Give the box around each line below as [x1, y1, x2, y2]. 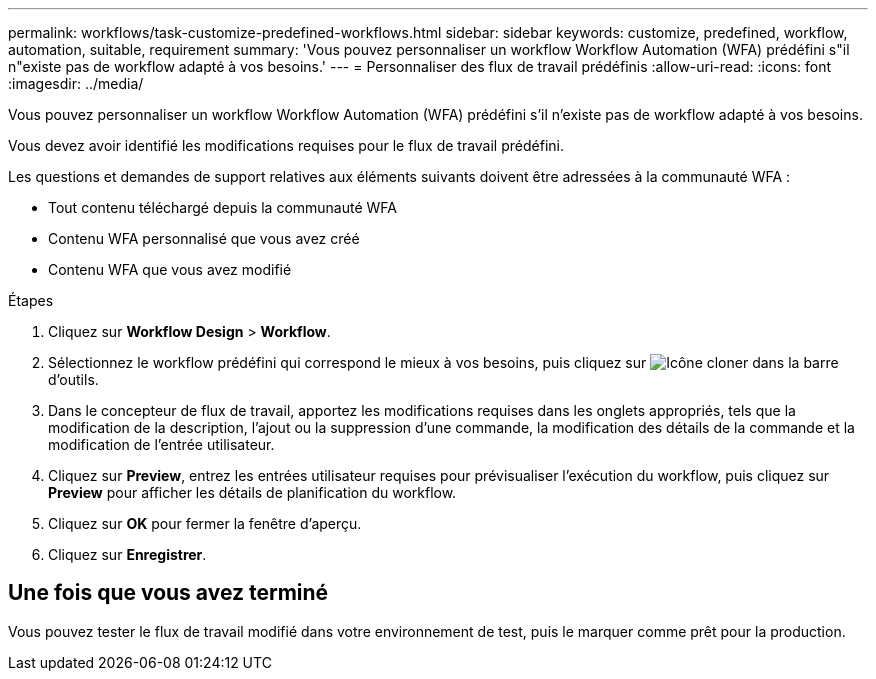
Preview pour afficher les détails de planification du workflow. [48, 484, 457, 501]
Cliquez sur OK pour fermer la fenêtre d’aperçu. [48, 515, 362, 532]
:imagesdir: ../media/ [8, 75, 144, 92]
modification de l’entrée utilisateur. [48, 436, 275, 453]
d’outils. [48, 371, 99, 388]
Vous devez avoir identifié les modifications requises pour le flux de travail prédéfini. [8, 137, 564, 154]
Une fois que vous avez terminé [8, 580, 329, 606]
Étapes [8, 292, 54, 309]
